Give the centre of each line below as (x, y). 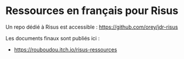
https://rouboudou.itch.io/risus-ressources (66, 49)
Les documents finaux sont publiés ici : (53, 38)
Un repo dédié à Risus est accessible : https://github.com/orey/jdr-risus (92, 27)
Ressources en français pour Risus (92, 11)
